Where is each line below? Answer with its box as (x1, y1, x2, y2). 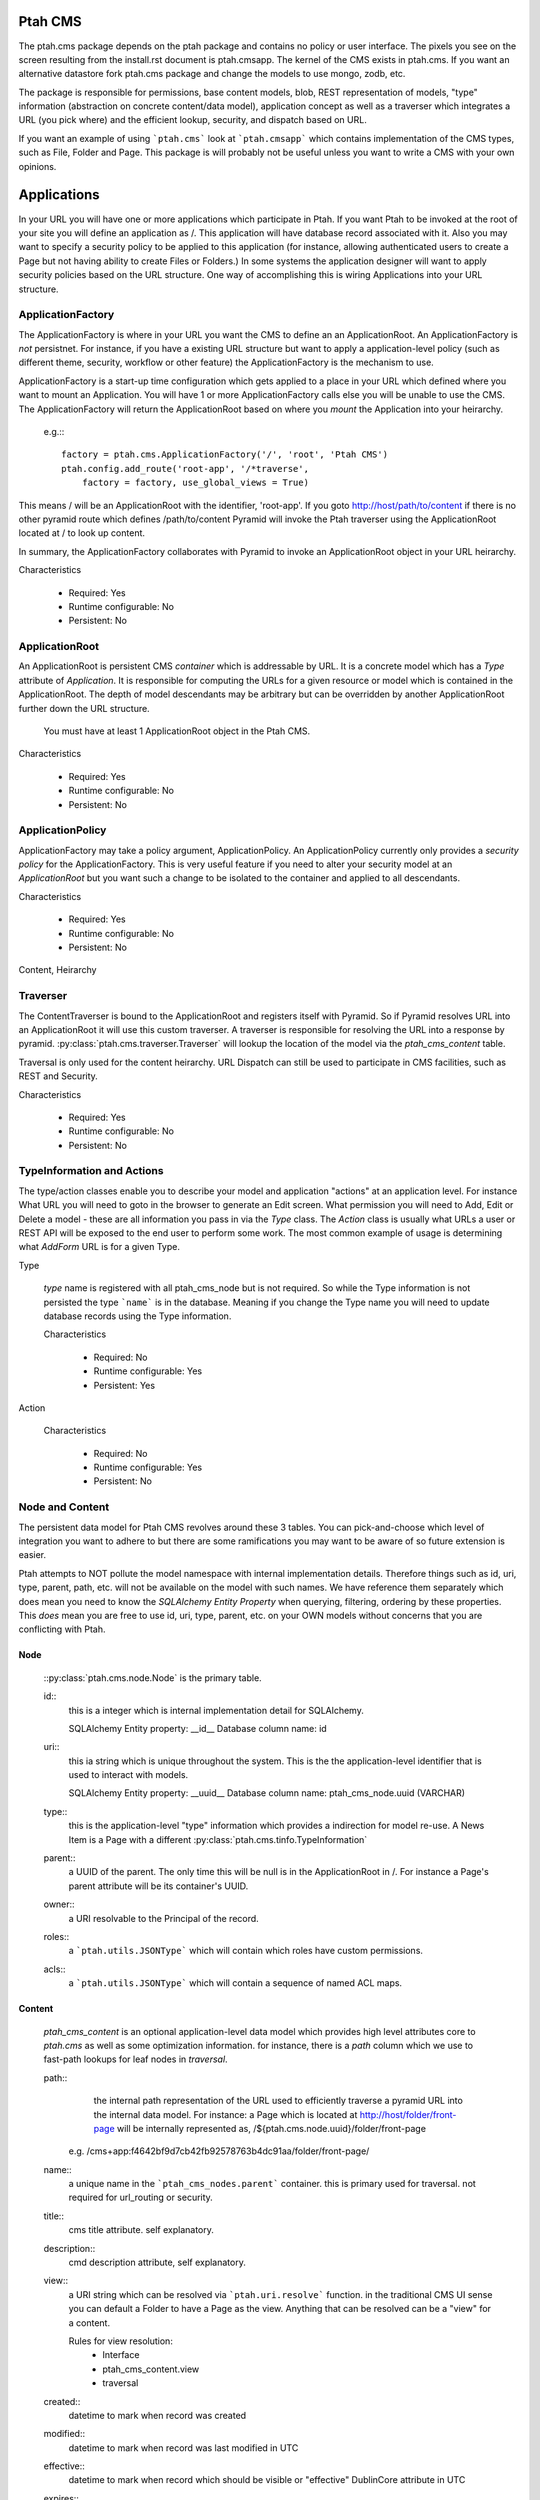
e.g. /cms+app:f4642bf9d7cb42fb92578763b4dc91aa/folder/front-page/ (68, 2145, 370, 2157)
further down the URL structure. (18, 702, 150, 714)
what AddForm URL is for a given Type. (18, 1241, 180, 1253)
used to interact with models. (68, 1769, 189, 1781)
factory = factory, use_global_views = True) (81, 477, 310, 489)
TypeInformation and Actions (18, 1164, 164, 1178)
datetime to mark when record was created (68, 2409, 247, 2421)
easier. (18, 1549, 47, 1561)
